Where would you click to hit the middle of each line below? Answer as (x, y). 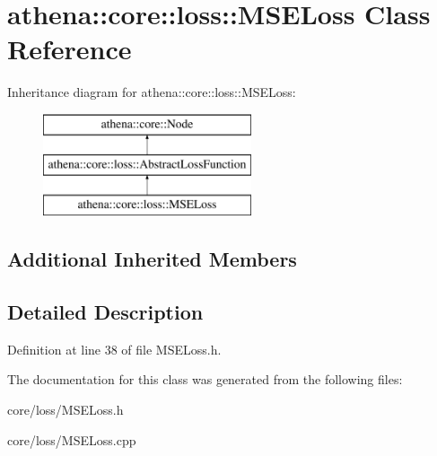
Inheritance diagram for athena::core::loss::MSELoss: (152, 92)
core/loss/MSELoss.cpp (72, 439)
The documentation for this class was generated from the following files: (205, 379)
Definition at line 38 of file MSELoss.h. (114, 349)
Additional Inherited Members (152, 259)
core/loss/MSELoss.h (66, 410)
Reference (70, 49)
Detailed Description (105, 312)
